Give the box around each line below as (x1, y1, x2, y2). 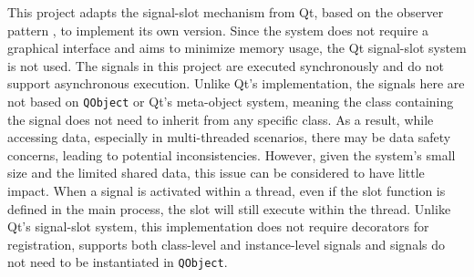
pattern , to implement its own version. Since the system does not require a (7, 20, 429, 39)
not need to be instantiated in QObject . (7, 252, 228, 272)
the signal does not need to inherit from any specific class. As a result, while (7, 109, 434, 128)
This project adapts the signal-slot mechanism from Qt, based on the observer (7, 3, 444, 21)
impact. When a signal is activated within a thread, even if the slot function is (7, 181, 446, 200)
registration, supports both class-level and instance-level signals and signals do (7, 234, 446, 253)
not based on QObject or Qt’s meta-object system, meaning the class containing (7, 91, 454, 110)
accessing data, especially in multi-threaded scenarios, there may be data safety (7, 128, 451, 147)
